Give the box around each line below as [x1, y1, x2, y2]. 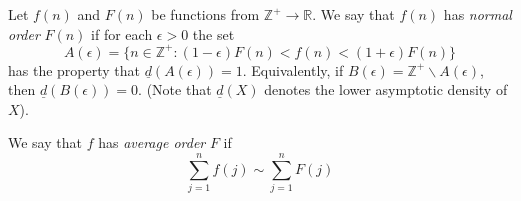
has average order [98, 132, 206, 153]
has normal [443, 4, 512, 24]
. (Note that [138, 79, 212, 100]
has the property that [8, 59, 141, 80]
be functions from [151, 4, 260, 24]
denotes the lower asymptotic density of [264, 79, 508, 100]
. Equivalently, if [242, 59, 344, 80]
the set [192, 23, 235, 44]
